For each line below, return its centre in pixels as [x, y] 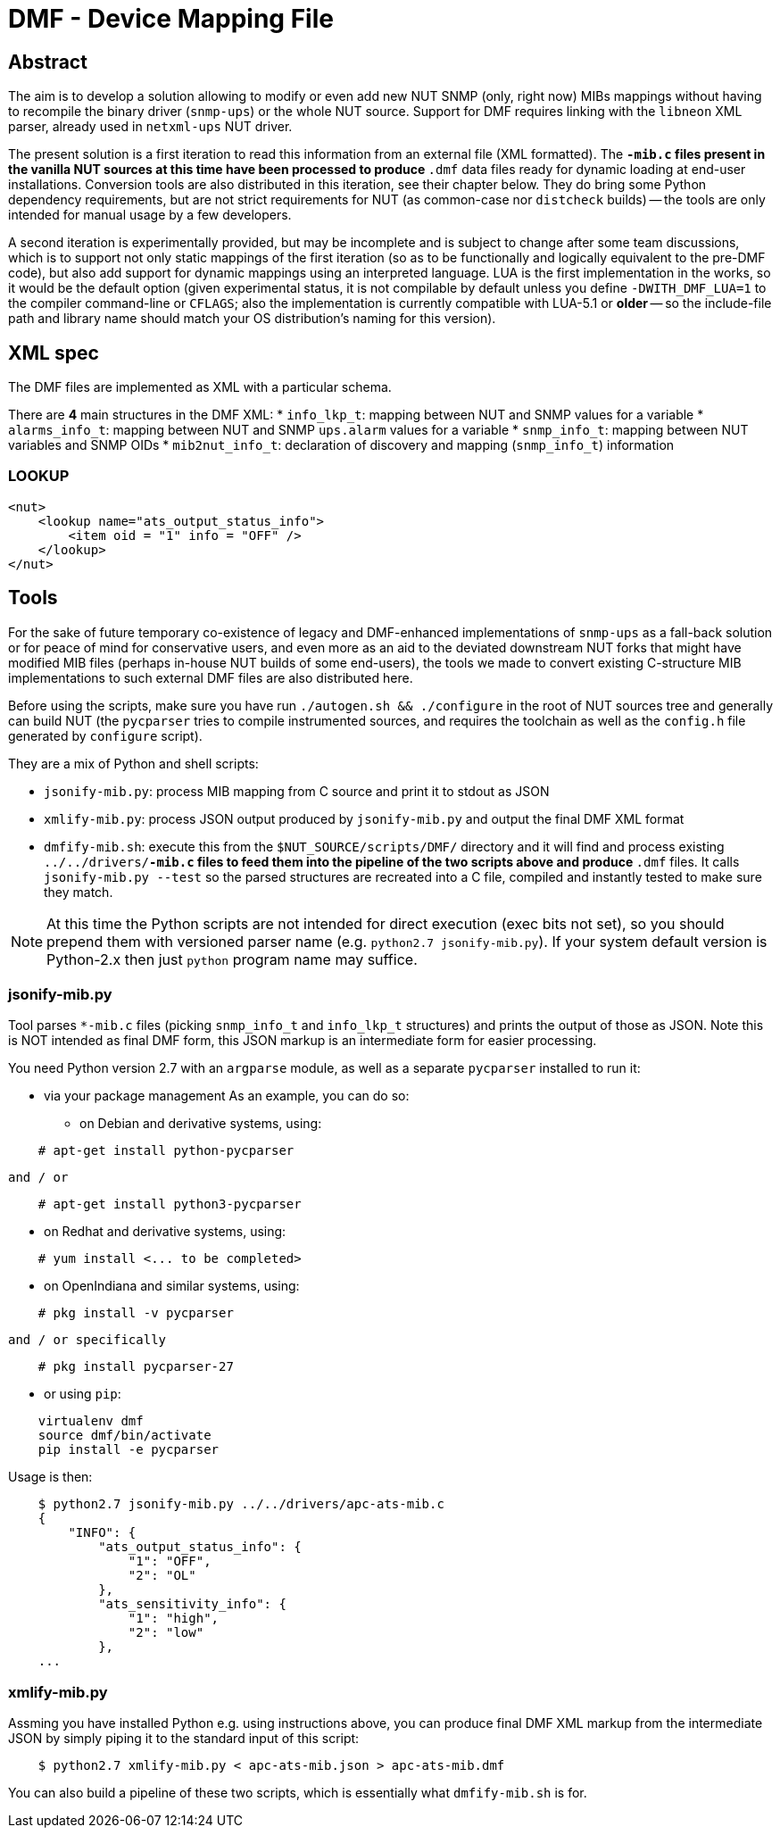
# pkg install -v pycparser [136, 1313]
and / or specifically [87, 1340]
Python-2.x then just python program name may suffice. [232, 959]
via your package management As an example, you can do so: [227, 1096]
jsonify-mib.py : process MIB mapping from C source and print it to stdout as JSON [297, 791]
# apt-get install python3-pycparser [170, 1204]
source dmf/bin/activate [124, 1436]
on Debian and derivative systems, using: [201, 1124]
